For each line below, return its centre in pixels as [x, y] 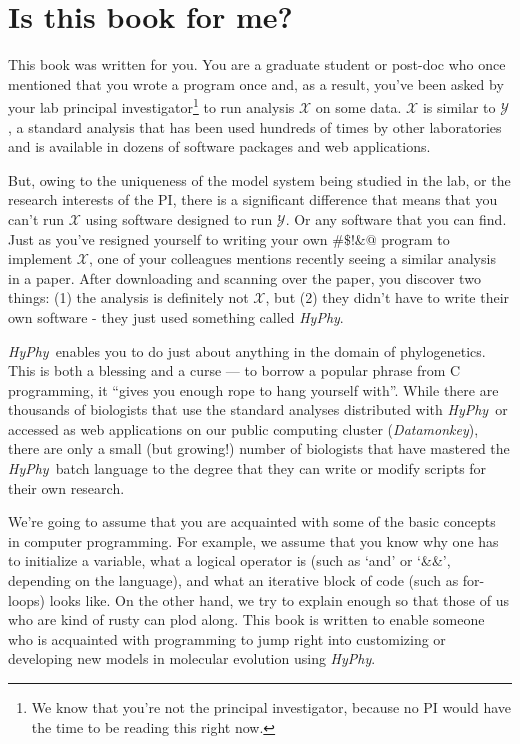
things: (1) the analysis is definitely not [128, 297]
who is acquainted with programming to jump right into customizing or [227, 638]
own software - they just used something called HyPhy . [176, 316]
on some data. [358, 106]
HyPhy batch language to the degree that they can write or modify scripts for [247, 468]
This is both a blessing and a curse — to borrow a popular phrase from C [234, 370]
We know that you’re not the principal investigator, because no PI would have [271, 707]
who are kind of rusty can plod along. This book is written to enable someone [246, 619]
